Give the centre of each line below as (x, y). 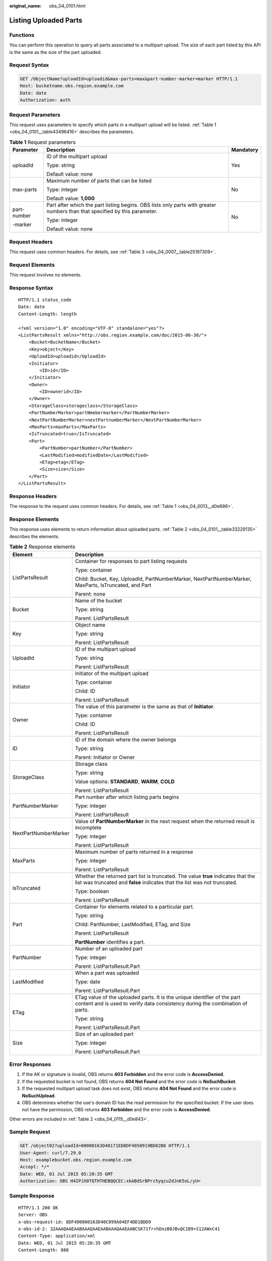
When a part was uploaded (107, 972)
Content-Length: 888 (44, 1250)
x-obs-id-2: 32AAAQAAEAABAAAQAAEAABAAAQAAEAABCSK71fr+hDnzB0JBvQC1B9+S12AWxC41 (119, 1229)
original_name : (25, 6)
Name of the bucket (98, 600)
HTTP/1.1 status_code (45, 300)
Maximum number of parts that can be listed (99, 181)
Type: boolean (92, 891)
